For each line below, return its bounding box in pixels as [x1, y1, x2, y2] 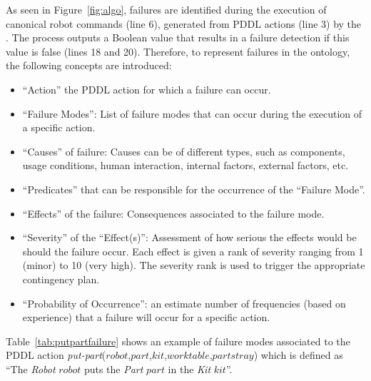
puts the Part [83, 361, 143, 376]
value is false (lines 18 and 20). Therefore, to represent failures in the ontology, [6, 44, 350, 59]
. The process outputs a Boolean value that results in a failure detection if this [6, 30, 350, 45]
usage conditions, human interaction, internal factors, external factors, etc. [22, 158, 349, 173]
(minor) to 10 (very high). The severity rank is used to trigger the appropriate [22, 258, 365, 273]
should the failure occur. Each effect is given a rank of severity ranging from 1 [22, 243, 364, 258]
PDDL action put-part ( [6, 347, 106, 362]
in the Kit [168, 361, 211, 376]
